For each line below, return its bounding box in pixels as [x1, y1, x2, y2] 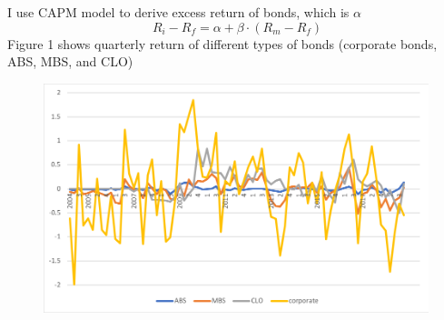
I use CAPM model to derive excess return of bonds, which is [7, 3, 350, 21]
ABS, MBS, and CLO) [7, 52, 133, 71]
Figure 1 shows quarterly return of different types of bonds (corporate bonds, [7, 34, 438, 53]
